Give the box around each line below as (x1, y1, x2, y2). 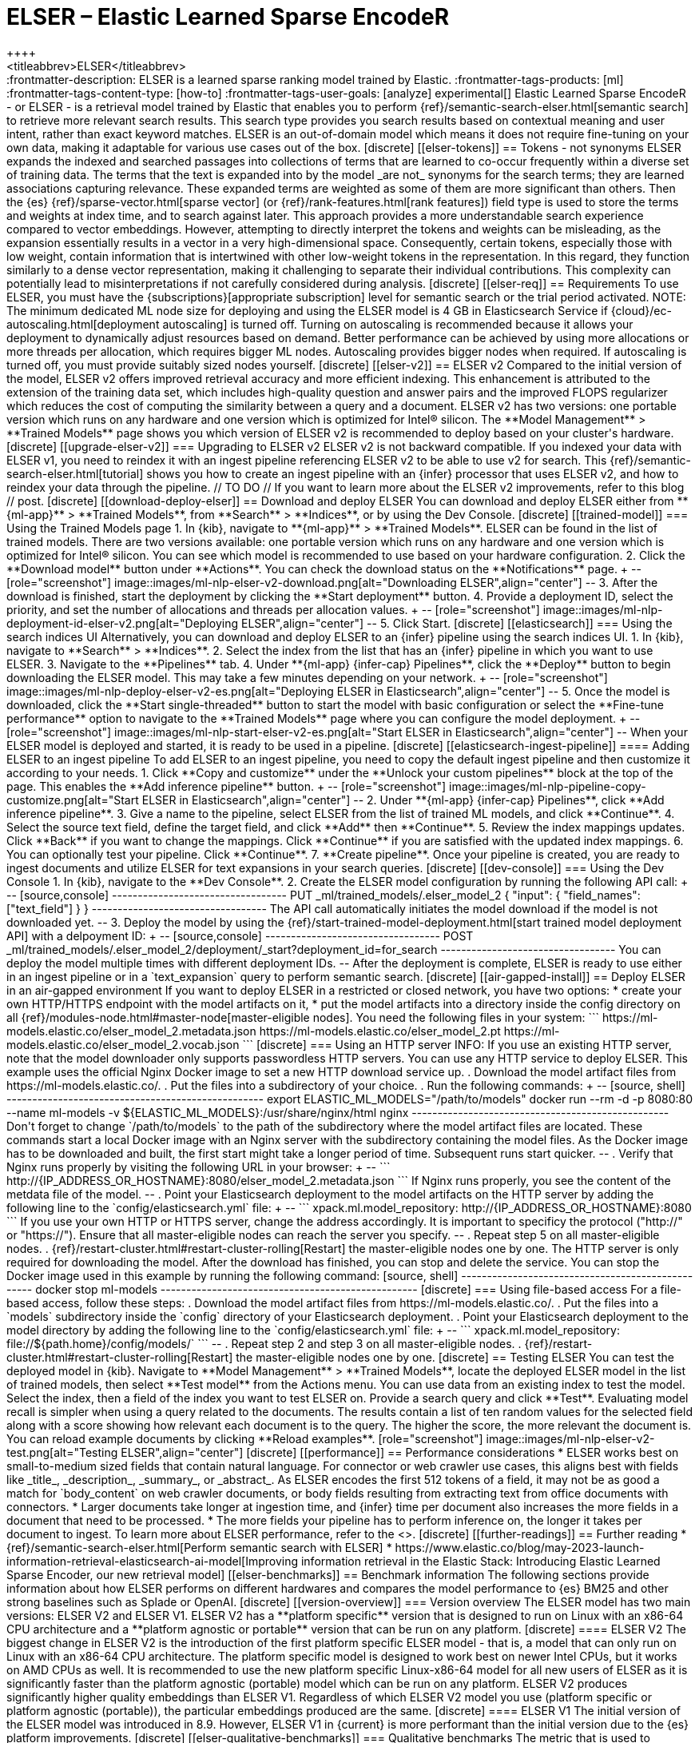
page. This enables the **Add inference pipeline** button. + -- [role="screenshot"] (6, 779, 447, 793)
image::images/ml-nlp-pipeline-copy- (449, 779, 646, 793)
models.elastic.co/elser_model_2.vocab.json (6, 1037, 240, 1051)
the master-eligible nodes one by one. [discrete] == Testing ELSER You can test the (236, 1350, 674, 1364)
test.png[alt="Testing (6, 1445, 118, 1459)
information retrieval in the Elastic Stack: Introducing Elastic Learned (300, 1554, 661, 1568)
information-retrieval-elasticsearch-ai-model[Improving (6, 1554, 299, 1568)
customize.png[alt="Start (6, 792, 139, 807)
